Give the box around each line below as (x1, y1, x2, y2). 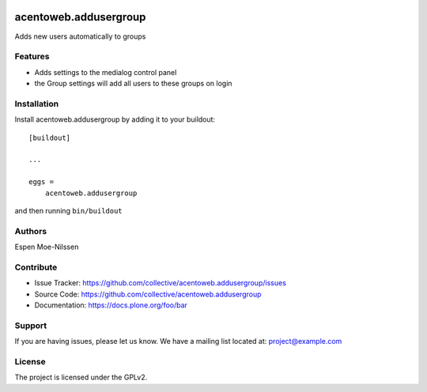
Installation (14, 98, 59, 109)
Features (14, 51, 50, 62)
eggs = (28, 178, 55, 187)
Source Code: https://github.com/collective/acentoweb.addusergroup (34, 289, 262, 299)
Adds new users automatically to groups (14, 32, 146, 41)
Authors (14, 225, 47, 236)
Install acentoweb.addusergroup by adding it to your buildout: (14, 115, 216, 124)
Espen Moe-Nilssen (14, 242, 79, 252)
